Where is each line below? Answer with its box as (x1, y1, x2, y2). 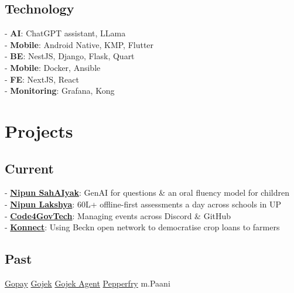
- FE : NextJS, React (5, 73, 79, 85)
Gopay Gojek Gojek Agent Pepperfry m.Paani (5, 277, 170, 289)
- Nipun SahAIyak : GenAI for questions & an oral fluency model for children (5, 186, 289, 199)
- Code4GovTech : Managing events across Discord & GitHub (5, 209, 231, 222)
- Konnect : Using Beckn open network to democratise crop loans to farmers (5, 221, 280, 233)
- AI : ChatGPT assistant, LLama (5, 27, 126, 39)
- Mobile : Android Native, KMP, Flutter (5, 38, 154, 50)
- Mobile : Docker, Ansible (5, 61, 101, 73)
